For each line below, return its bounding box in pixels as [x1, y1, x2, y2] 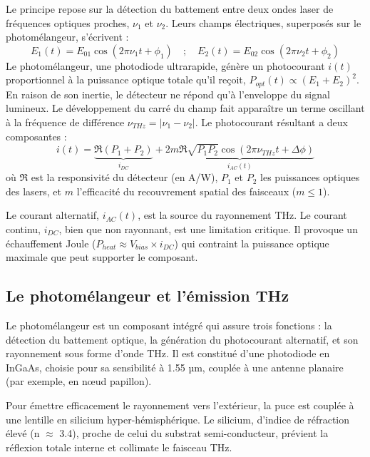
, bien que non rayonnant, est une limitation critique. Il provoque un [58, 222, 358, 237]
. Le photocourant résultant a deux [195, 115, 348, 130]
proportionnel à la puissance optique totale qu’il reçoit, [6, 72, 246, 87]
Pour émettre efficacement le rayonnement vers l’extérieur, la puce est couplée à [6, 397, 354, 412]
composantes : [6, 128, 67, 143]
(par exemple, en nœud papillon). [6, 374, 152, 389]
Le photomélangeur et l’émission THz [6, 284, 289, 307]
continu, [6, 222, 41, 237]
